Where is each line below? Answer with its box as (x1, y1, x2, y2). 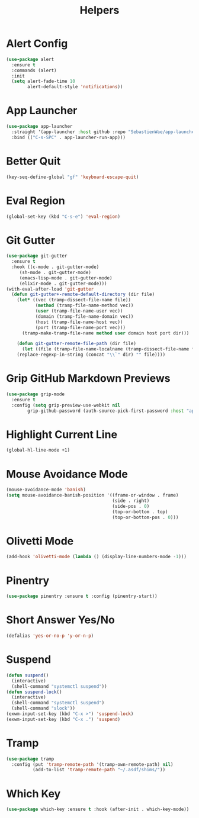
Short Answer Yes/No (6, 613, 115, 627)
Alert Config (6, 37, 68, 50)
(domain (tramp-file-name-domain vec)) (35, 313, 134, 320)
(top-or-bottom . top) (112, 508, 168, 515)
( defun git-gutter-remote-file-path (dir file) (17, 341, 136, 347)
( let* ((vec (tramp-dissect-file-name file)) (17, 297, 131, 303)
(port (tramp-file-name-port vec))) (35, 324, 126, 330)
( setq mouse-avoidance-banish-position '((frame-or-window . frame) (6, 492, 179, 498)
